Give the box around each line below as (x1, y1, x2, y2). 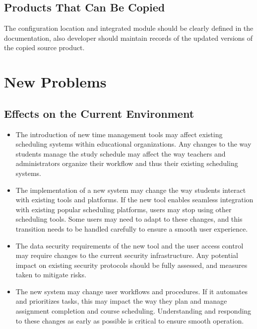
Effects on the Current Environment (4, 105, 194, 121)
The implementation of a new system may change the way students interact (15, 184, 246, 195)
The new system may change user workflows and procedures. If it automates (15, 286, 248, 296)
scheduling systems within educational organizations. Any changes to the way (15, 139, 252, 149)
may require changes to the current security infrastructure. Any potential (15, 250, 238, 260)
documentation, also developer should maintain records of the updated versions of (4, 32, 253, 43)
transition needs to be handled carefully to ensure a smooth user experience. (15, 223, 248, 234)
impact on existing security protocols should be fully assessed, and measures (15, 259, 248, 270)
